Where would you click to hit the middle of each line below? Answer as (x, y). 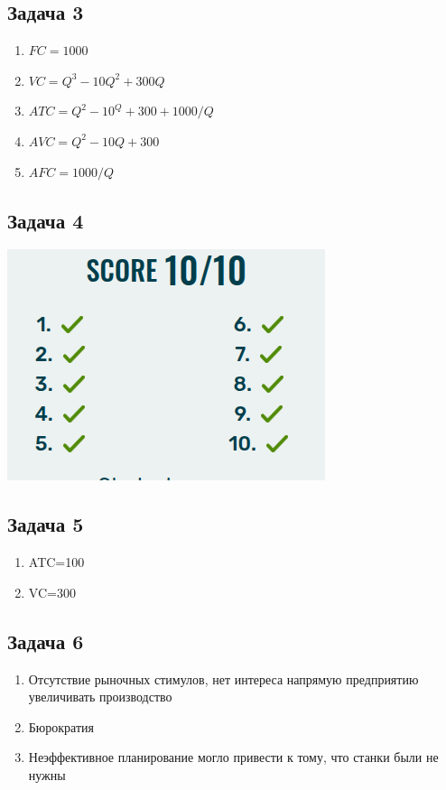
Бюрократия (61, 726)
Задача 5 (46, 524)
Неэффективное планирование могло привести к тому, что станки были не (233, 757)
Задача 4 (46, 220)
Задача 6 (46, 641)
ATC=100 (56, 562)
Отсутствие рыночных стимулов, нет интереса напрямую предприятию (223, 678)
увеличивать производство (100, 697)
